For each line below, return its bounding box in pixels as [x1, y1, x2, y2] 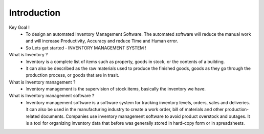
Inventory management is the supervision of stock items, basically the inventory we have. [25, 86, 206, 92]
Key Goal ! [9, 24, 30, 30]
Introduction [9, 7, 61, 18]
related [25, 113, 40, 119]
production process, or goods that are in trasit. [25, 72, 120, 78]
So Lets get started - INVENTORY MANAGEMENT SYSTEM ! [25, 45, 147, 51]
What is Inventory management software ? [9, 93, 95, 99]
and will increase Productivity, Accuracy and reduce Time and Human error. [25, 38, 178, 44]
